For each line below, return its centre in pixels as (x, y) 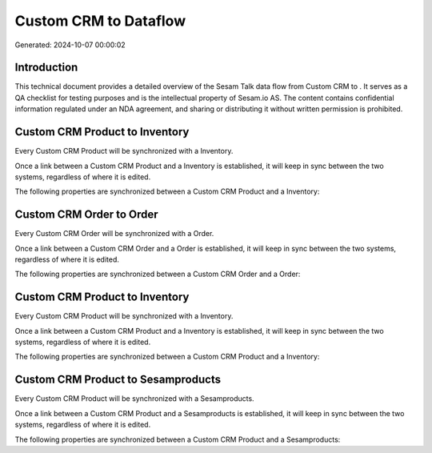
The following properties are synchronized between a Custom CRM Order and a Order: (158, 274)
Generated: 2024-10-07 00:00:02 (70, 45)
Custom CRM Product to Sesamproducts (118, 380)
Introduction (46, 68)
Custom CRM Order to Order (87, 215)
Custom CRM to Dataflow (100, 21)
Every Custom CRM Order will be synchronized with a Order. (114, 234)
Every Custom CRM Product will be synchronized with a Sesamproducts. (135, 399)
